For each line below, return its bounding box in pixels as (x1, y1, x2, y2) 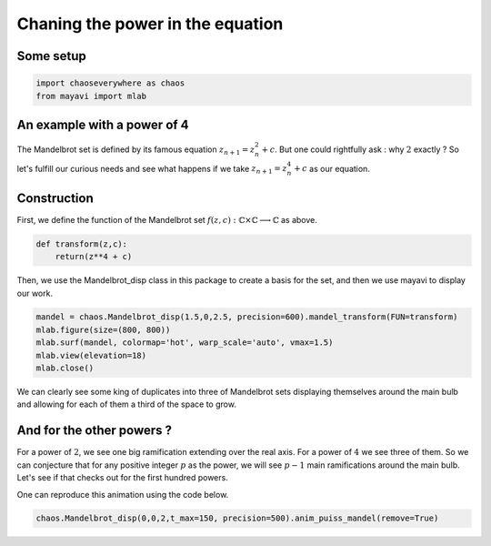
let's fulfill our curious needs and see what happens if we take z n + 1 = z (16, 163, 287, 177)
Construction (16, 190, 95, 206)
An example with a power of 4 (16, 116, 190, 132)
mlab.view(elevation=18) (35, 350, 147, 360)
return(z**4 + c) (55, 251, 133, 262)
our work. (16, 288, 54, 298)
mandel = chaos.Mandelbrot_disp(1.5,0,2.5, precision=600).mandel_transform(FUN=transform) (35, 312, 458, 322)
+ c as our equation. (294, 163, 370, 174)
